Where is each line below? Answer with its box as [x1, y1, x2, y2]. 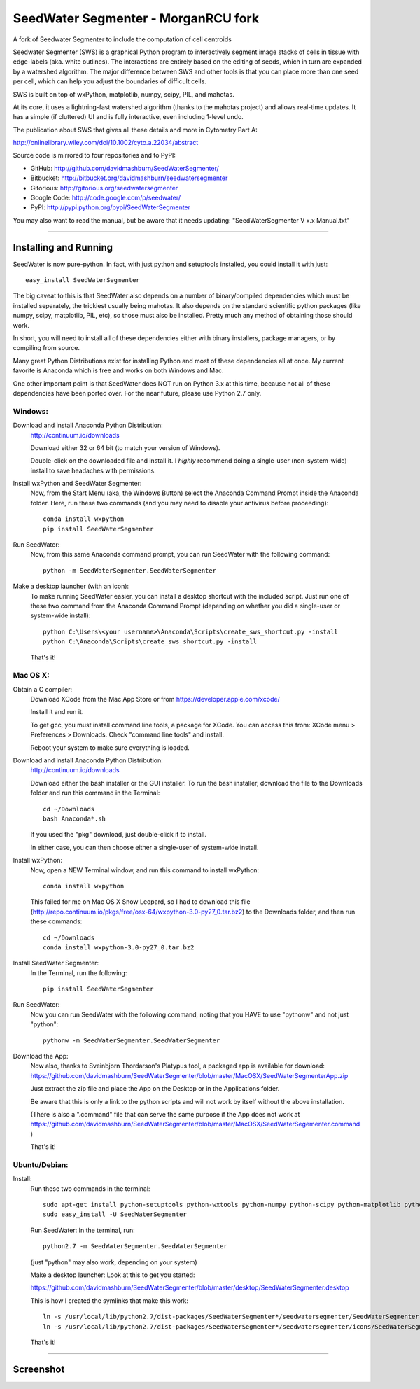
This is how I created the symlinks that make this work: [30, 1296, 189, 1305]
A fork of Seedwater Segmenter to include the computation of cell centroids [13, 35, 232, 43]
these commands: [30, 917, 83, 926]
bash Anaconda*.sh [43, 815, 106, 823]
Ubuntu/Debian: [13, 1159, 69, 1169]
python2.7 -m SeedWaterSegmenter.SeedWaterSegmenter [43, 1243, 227, 1250]
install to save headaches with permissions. [30, 466, 157, 475]
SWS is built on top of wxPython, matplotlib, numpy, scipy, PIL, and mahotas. [13, 90, 234, 98]
